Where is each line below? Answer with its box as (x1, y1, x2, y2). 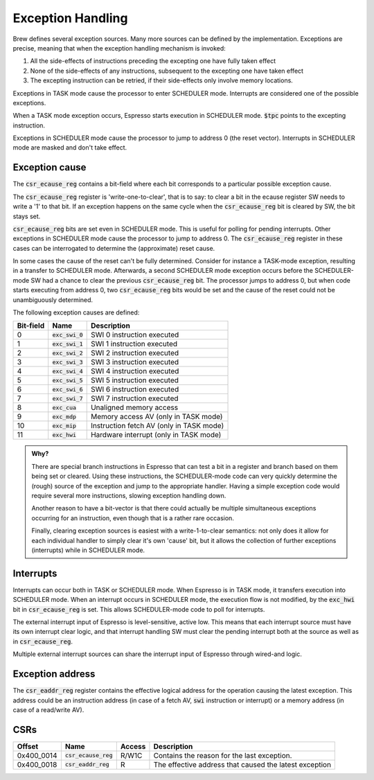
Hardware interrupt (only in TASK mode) (90, 430, 222, 440)
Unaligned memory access (90, 402, 179, 412)
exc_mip (52, 422, 76, 429)
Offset (17, 741, 39, 751)
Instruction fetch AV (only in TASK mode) (90, 421, 224, 431)
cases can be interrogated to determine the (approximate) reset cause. (12, 244, 215, 252)
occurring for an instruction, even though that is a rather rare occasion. (31, 513, 235, 522)
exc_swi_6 (52, 385, 83, 393)
